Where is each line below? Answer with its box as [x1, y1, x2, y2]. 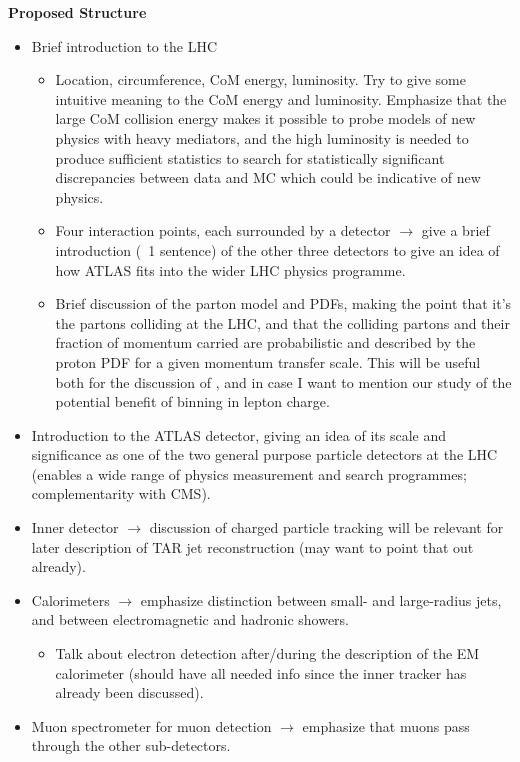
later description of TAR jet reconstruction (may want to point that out [31, 536, 474, 557]
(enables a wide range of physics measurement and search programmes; [31, 463, 467, 484]
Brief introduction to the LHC [31, 35, 218, 56]
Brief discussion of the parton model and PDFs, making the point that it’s [55, 293, 512, 314]
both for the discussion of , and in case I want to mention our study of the [55, 371, 512, 392]
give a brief [421, 220, 490, 241]
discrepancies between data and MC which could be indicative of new [55, 167, 481, 188]
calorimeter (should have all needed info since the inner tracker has [55, 662, 467, 683]
